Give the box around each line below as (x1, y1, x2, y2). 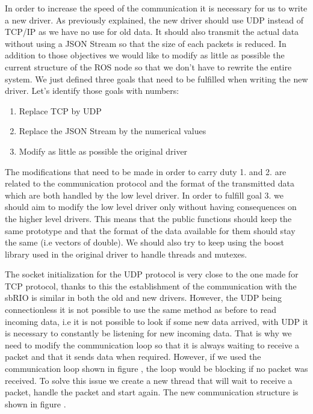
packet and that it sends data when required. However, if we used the (5, 350, 261, 363)
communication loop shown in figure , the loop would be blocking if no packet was (5, 362, 308, 375)
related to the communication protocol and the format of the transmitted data (5, 177, 294, 190)
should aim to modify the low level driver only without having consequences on (5, 200, 297, 213)
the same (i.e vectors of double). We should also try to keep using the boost (5, 236, 285, 249)
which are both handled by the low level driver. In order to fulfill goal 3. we (5, 188, 284, 201)
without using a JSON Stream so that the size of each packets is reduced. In (5, 37, 287, 49)
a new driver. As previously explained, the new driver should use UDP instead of (5, 13, 304, 26)
